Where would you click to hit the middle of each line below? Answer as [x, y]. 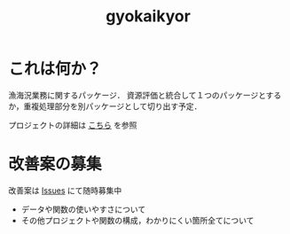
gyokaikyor [148, 16]
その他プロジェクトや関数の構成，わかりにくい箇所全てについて [137, 220]
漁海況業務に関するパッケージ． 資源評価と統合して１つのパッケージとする [145, 95]
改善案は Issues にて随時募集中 [65, 190]
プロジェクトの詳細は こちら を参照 [73, 125]
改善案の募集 [55, 164]
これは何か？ [55, 69]
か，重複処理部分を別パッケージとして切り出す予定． [105, 106]
